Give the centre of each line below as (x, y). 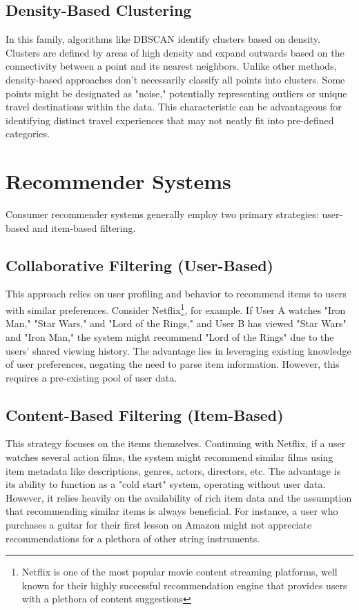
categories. (28, 134)
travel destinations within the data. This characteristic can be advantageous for (174, 107)
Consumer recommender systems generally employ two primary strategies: (162, 214)
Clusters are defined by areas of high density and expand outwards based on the (175, 52)
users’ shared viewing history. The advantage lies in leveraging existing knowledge (178, 350)
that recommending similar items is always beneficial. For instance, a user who (172, 511)
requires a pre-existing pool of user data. (91, 377)
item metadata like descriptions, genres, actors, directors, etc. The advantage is (173, 470)
